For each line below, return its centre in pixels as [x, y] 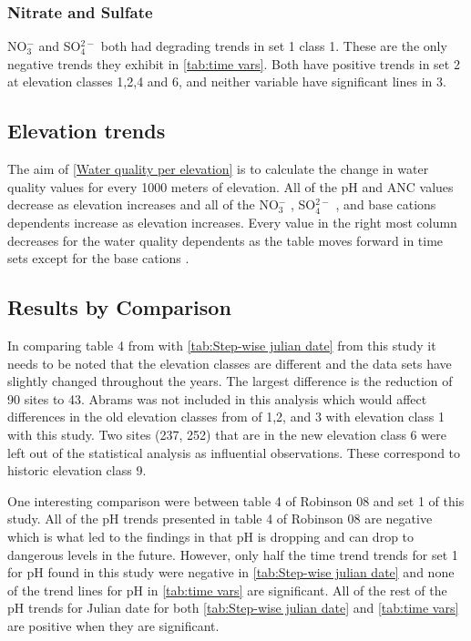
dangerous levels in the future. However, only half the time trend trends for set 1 [233, 554]
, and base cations [386, 204]
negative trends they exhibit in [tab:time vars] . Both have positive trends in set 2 [234, 63]
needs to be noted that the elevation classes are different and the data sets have [230, 363]
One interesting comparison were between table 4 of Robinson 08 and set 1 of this [236, 500]
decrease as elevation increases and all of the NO [143, 204]
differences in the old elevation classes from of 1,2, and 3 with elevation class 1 [226, 417]
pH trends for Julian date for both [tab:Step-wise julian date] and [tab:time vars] [233, 608]
